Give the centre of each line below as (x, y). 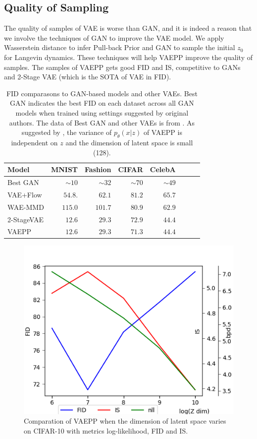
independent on (34, 142)
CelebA (163, 169)
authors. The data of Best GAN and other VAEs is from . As (102, 122)
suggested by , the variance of (67, 132)
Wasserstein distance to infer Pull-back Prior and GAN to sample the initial (120, 47)
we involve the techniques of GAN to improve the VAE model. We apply (114, 37)
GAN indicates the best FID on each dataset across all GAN (102, 103)
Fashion (98, 169)
